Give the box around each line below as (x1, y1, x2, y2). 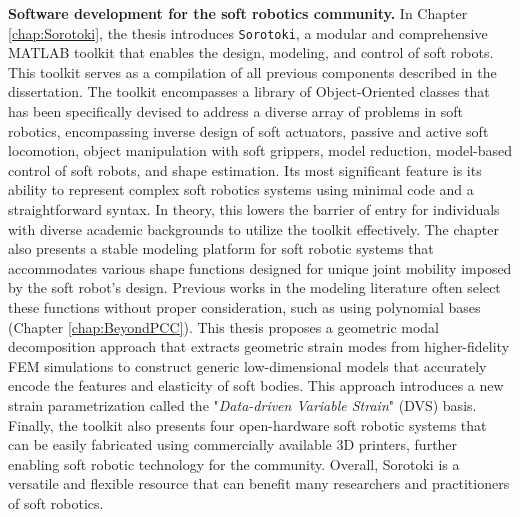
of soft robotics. (8, 492, 104, 513)
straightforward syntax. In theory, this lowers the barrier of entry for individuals (8, 199, 500, 219)
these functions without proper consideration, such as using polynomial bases (8, 296, 481, 317)
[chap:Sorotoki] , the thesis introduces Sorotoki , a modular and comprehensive (8, 22, 488, 43)
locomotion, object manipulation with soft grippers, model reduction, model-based (8, 140, 513, 161)
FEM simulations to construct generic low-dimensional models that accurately (8, 355, 487, 376)
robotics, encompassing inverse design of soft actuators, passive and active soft (8, 120, 489, 141)
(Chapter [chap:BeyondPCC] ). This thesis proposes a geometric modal (8, 316, 439, 337)
